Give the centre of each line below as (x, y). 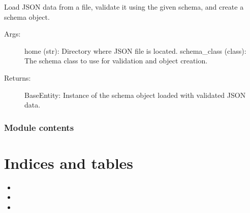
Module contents (39, 127)
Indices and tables (69, 163)
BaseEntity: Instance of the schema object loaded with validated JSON (135, 95)
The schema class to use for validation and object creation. (116, 61)
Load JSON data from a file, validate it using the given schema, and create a (124, 7)
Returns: (18, 77)
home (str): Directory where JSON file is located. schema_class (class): (135, 50)
